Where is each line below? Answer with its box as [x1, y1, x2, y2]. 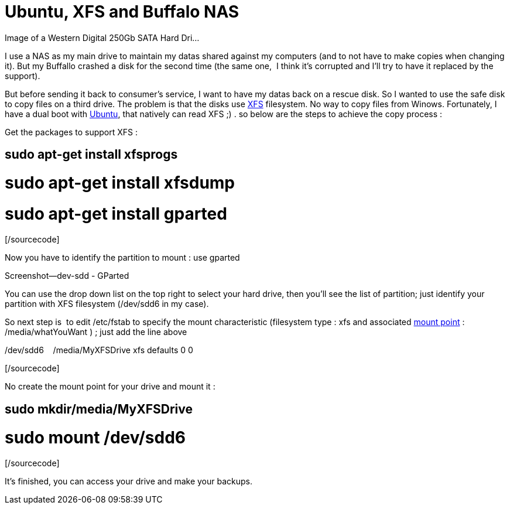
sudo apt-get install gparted [5, 203, 227, 224]
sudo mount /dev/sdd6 [5, 427, 186, 447]
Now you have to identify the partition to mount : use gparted [5, 252, 240, 263]
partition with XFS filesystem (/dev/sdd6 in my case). [5, 299, 209, 309]
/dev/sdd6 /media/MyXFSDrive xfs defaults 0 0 [5, 345, 193, 356]
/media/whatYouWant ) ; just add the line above [5, 327, 187, 337]
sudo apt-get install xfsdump [5, 172, 235, 193]
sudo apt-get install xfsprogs [5, 147, 178, 162]
